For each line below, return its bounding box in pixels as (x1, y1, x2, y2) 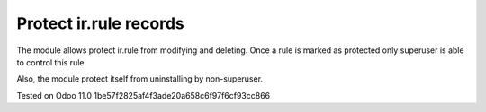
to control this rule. (16, 56, 87, 67)
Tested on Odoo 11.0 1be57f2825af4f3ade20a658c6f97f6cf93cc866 (16, 90, 271, 100)
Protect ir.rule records (16, 13, 184, 33)
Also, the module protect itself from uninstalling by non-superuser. (16, 73, 264, 84)
